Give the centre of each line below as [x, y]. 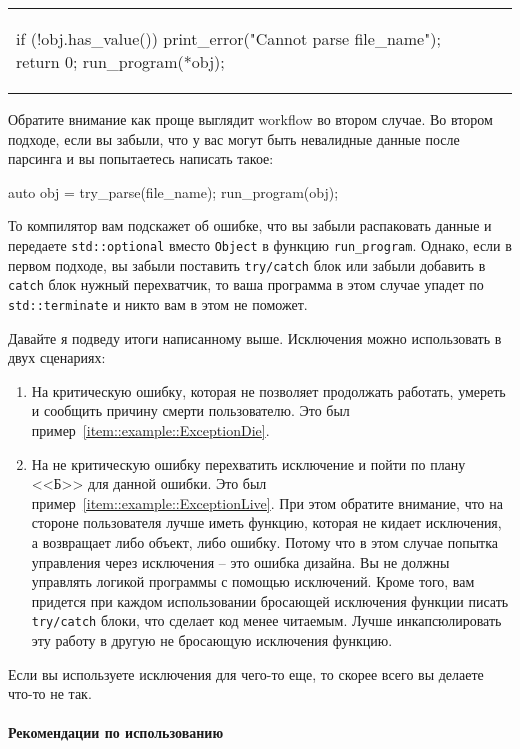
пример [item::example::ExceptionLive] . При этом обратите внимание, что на [267, 502]
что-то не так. [50, 693]
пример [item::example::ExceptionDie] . [150, 429]
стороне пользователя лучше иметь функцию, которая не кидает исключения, [266, 522]
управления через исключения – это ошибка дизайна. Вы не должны [240, 561]
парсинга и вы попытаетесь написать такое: [141, 158]
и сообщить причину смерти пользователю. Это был [190, 410]
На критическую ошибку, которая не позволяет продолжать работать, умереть [268, 390]
